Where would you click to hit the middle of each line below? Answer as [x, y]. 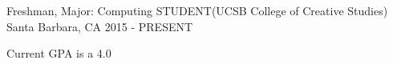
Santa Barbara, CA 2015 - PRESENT [100, 26]
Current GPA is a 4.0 [59, 53]
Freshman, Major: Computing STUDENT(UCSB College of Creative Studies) [197, 10]
